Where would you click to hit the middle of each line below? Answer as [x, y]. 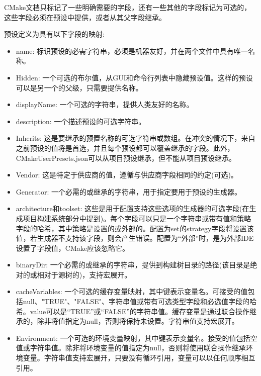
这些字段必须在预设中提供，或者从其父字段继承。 [85, 17]
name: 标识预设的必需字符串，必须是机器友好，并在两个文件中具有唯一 [132, 51]
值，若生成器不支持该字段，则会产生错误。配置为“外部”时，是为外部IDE [135, 238]
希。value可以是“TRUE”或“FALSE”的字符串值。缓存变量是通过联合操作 [133, 311]
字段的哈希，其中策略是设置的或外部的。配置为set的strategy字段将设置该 [135, 228]
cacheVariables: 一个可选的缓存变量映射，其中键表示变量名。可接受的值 [132, 291]
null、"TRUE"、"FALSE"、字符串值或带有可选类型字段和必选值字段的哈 [140, 301]
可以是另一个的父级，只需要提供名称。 [79, 87]
